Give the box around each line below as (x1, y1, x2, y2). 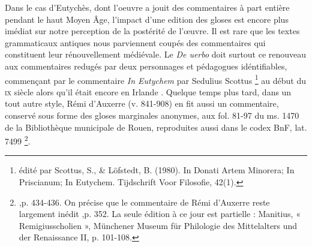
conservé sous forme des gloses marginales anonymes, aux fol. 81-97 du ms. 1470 (5, 109, 299, 121)
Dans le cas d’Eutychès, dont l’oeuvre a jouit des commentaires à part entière (5, 1, 290, 13)
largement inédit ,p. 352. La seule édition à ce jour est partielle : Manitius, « (19, 207, 301, 220)
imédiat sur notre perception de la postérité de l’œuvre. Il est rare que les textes (5, 25, 300, 37)
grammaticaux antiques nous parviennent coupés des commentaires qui (5, 36, 266, 49)
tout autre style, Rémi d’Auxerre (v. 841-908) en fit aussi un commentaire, (5, 97, 279, 110)
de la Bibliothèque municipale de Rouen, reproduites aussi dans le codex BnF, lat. (5, 121, 307, 133)
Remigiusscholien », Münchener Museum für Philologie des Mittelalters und (19, 219, 298, 231)
